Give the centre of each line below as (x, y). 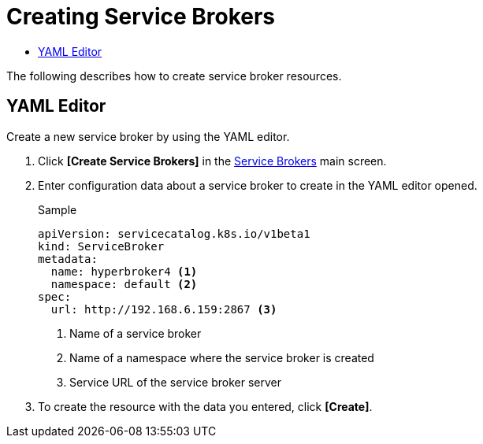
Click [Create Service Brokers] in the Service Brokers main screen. (212, 161)
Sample (58, 209)
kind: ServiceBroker (101, 246)
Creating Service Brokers (141, 17)
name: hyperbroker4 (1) (124, 271)
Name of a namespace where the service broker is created (222, 357)
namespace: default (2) (124, 284)
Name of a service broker (136, 333)
